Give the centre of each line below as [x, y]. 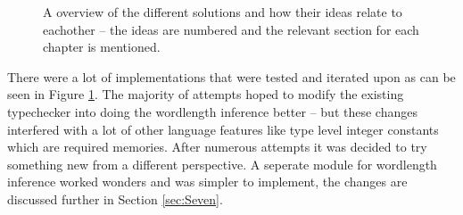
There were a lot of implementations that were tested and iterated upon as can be [231, 76]
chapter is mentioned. [102, 47]
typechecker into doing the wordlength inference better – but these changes [212, 111]
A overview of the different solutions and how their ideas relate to [223, 12]
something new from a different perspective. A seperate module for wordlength [222, 164]
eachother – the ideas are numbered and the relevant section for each [231, 29]
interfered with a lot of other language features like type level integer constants [223, 129]
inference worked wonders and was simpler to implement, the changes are [207, 182]
